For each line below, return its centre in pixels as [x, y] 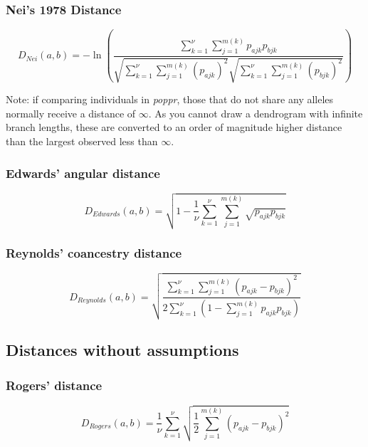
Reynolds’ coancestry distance [94, 252]
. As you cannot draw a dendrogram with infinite [256, 113]
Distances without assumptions [122, 350]
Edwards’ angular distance [83, 173]
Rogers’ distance [54, 385]
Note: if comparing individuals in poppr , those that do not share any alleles [170, 99]
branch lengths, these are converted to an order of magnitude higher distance [174, 127]
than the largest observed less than [82, 141]
